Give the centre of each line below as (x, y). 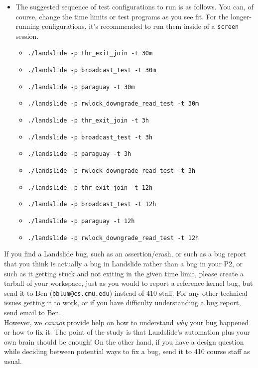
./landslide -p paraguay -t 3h (79, 154)
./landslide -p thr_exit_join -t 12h (90, 187)
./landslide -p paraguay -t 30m (81, 87)
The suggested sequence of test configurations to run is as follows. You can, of (134, 6)
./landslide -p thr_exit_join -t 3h (88, 121)
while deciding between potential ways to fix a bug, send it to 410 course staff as (127, 351)
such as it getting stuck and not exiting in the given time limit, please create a (124, 273)
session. (27, 36)
